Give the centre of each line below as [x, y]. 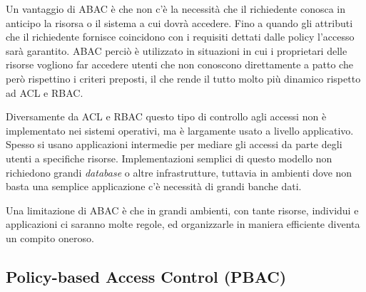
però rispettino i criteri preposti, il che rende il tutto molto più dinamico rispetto [183, 78]
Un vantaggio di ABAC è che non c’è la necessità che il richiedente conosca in [176, 9]
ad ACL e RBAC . [45, 92]
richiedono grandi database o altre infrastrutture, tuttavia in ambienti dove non [179, 172]
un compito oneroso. [50, 238]
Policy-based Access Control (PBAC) [146, 276]
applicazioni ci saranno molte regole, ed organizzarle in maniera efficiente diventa [183, 224]
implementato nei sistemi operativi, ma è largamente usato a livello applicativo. [180, 130]
